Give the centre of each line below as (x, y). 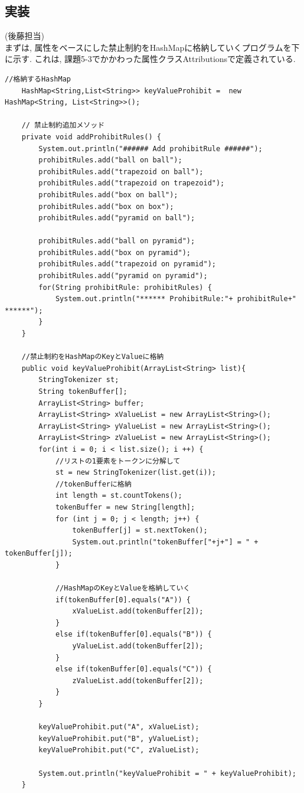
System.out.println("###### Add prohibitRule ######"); (151, 149)
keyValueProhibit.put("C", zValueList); (119, 750)
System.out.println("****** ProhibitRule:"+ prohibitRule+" (176, 299)
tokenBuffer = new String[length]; (125, 507)
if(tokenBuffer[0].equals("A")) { (123, 600)
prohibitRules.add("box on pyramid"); (115, 252)
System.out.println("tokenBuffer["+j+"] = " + (165, 542)
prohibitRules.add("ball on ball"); (110, 160)
